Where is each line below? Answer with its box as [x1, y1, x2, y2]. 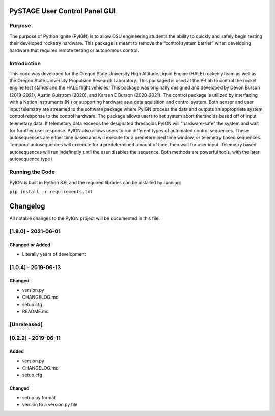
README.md [22, 308, 49, 314]
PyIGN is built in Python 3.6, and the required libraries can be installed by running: [9, 179, 181, 185]
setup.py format [22, 394, 56, 400]
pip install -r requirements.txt [9, 189, 93, 194]
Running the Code [9, 168, 56, 175]
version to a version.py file [22, 401, 78, 407]
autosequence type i [9, 156, 53, 162]
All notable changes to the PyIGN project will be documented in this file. [9, 215, 160, 221]
